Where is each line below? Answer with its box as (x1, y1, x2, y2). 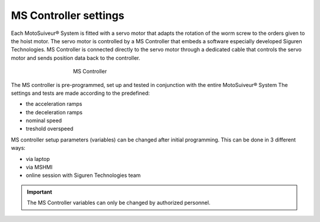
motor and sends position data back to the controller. (11, 54, 140, 62)
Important (27, 188, 53, 195)
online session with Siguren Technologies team (25, 172, 141, 179)
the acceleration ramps (25, 101, 82, 108)
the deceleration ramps (25, 108, 83, 115)
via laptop (25, 155, 50, 162)
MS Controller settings (11, 9, 124, 22)
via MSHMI (25, 163, 53, 171)
